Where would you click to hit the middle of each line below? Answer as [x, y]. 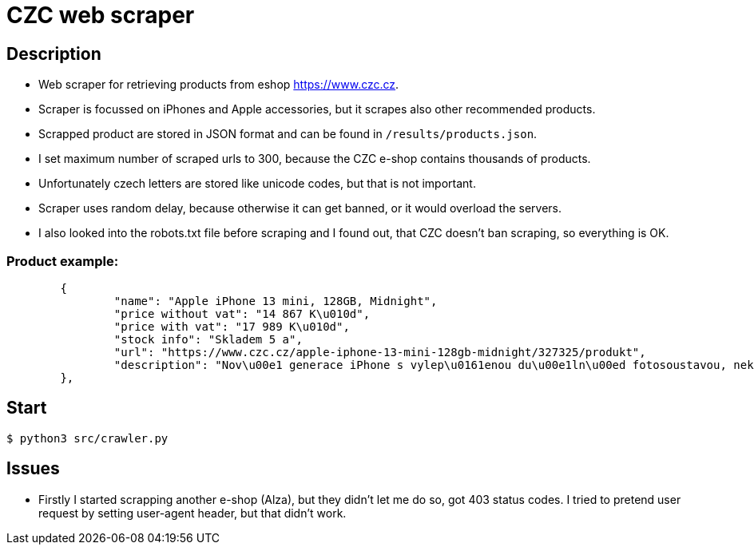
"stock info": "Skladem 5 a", [208, 339]
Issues [33, 469]
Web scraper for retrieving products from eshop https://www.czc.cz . [219, 85]
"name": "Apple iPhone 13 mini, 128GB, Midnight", [276, 301]
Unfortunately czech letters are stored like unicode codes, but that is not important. [257, 184]
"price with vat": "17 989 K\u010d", [232, 326]
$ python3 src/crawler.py [87, 438]
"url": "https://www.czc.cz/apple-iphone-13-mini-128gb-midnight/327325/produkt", [380, 352]
